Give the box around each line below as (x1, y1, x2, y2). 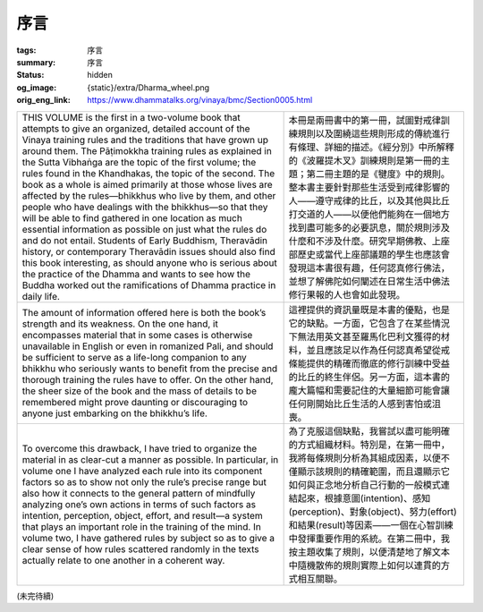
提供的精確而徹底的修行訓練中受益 (306, 357, 451, 370)
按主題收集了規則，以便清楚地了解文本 (288, 546, 451, 558)
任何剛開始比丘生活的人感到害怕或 (288, 397, 433, 410)
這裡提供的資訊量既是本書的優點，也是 (288, 303, 451, 316)
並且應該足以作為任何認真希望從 (306, 344, 442, 356)
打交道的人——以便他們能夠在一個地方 (288, 208, 451, 220)
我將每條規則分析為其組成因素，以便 (288, 452, 442, 464)
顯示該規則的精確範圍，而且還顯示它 (297, 465, 451, 478)
